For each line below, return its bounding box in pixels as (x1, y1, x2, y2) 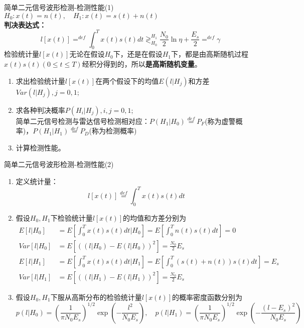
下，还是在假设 (113, 49, 163, 59)
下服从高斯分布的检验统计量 (50, 291, 142, 302)
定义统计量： (16, 176, 58, 187)
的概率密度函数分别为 (172, 291, 243, 302)
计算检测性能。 (16, 142, 65, 152)
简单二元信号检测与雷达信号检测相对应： (16, 115, 149, 126)
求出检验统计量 (16, 75, 65, 86)
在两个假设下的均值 (95, 75, 159, 86)
